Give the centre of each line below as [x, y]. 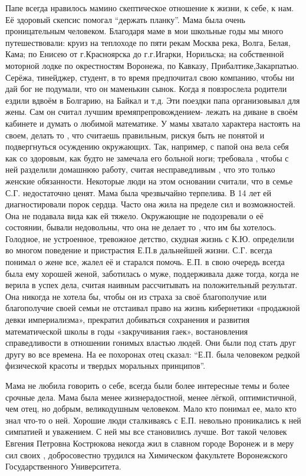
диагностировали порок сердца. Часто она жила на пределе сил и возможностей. [150, 204]
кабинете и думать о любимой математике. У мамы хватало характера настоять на [153, 123]
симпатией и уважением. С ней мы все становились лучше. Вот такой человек [146, 432]
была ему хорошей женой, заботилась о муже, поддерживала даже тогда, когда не [152, 273]
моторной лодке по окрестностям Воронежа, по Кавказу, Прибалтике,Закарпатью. [152, 65]
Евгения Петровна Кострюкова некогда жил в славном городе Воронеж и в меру [150, 443]
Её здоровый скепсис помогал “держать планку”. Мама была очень [125, 19]
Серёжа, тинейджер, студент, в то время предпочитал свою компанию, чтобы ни [150, 77]
